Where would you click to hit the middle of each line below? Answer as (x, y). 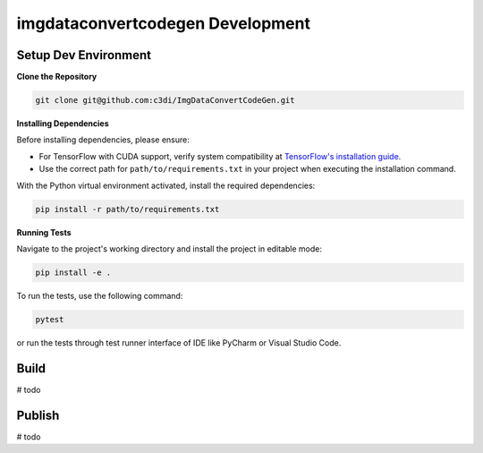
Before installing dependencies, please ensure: (103, 140)
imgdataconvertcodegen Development (163, 23)
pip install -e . (73, 272)
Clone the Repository (57, 77)
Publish (38, 415)
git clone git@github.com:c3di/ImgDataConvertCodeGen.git (165, 100)
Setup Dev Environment (84, 55)
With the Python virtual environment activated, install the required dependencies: (166, 185)
